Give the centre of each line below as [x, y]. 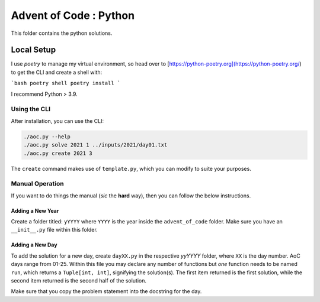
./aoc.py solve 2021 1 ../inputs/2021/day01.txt [95, 145]
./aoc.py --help [47, 137]
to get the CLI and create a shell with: [57, 72]
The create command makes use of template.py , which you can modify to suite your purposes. [131, 168]
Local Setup [33, 50]
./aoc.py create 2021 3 [58, 153]
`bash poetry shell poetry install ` [66, 83]
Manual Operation [38, 184]
